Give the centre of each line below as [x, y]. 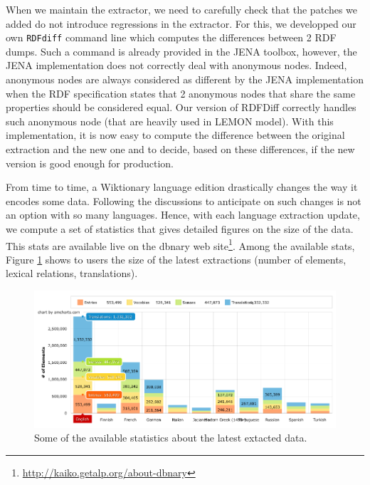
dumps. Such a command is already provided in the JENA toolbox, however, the [181, 51]
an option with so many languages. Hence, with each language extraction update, [183, 215]
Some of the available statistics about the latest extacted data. [171, 438]
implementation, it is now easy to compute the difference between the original [175, 135]
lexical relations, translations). [72, 273]
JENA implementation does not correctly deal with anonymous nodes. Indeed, [176, 65]
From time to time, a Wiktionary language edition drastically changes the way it [182, 187]
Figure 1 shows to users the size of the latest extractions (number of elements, [176, 259]
